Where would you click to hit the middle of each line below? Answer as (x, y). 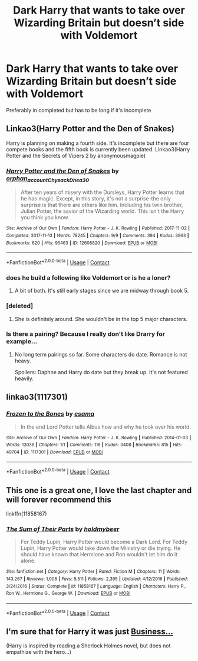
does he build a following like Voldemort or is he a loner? (88, 277)
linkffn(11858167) (27, 513)
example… (22, 342)
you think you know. (45, 218)
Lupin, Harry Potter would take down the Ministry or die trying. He (100, 548)
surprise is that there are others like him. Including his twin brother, (102, 205)
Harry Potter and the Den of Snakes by (62, 171)
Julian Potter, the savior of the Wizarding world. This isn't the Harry (102, 211)
